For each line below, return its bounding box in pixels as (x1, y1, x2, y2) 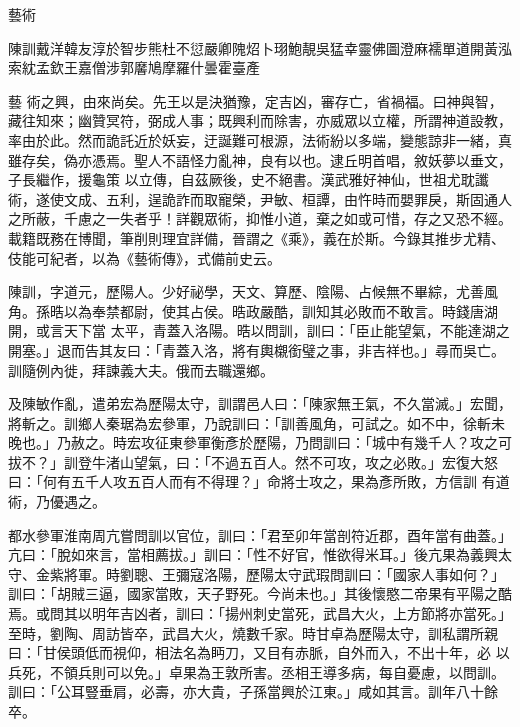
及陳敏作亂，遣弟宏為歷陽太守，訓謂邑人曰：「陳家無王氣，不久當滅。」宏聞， (8, 393, 512, 414)
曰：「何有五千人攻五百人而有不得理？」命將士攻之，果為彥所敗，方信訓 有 (8, 471, 496, 492)
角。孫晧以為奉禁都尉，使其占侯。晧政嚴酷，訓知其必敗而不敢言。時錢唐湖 (8, 300, 498, 321)
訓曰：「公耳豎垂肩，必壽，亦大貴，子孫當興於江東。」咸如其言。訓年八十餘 (8, 681, 498, 702)
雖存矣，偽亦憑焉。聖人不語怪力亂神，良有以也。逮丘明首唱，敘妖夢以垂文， (8, 149, 512, 170)
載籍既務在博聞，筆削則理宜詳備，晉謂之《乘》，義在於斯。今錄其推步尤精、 (8, 227, 505, 248)
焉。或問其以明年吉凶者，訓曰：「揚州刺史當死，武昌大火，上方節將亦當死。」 (8, 603, 512, 624)
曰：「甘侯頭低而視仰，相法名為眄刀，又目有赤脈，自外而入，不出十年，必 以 (8, 642, 510, 663)
